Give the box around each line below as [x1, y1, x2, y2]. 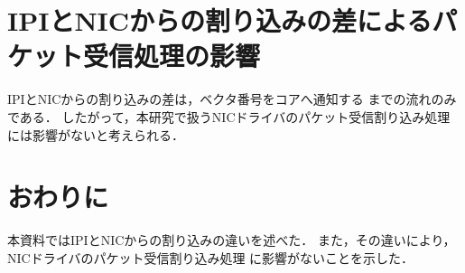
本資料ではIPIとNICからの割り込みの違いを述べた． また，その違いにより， [7, 231, 456, 249]
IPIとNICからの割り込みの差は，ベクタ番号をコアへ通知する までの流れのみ [7, 89, 457, 108]
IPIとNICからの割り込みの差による [7, 2, 432, 39]
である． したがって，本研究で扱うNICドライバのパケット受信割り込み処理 [7, 107, 451, 126]
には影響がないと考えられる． [7, 125, 184, 144]
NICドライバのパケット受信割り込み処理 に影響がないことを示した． [7, 248, 414, 267]
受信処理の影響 [83, 37, 261, 74]
